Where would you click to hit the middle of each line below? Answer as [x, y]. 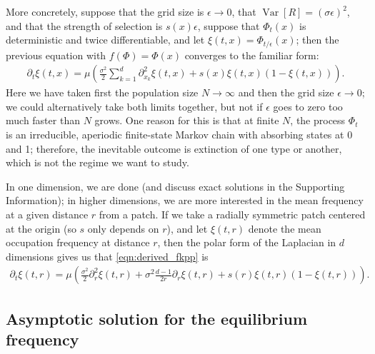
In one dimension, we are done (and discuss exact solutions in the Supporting [175, 186]
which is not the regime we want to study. [97, 162]
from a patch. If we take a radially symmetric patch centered [232, 214]
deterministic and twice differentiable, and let [105, 40]
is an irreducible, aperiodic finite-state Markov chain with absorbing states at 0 [179, 135]
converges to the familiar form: [252, 55]
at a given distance [47, 214]
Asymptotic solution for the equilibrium [157, 318]
